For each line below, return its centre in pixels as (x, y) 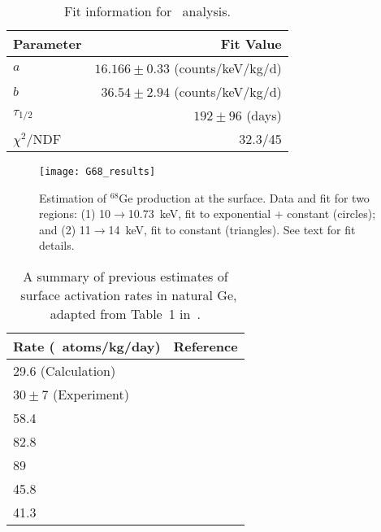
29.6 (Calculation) (65, 371)
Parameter (48, 44)
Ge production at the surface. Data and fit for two (244, 197)
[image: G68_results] (97, 172)
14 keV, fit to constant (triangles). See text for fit (232, 229)
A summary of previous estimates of (126, 277)
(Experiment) (91, 395)
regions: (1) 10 (75, 214)
